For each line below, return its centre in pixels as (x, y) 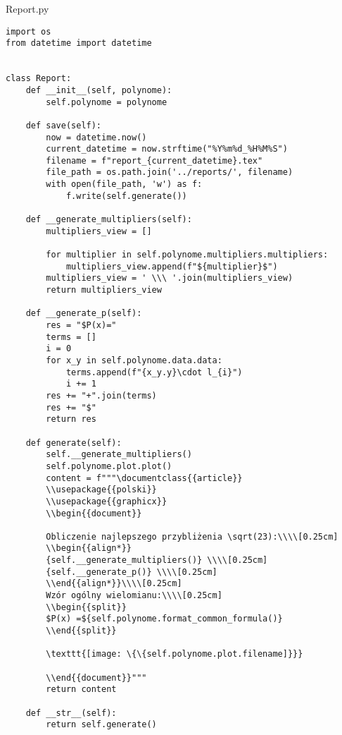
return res (71, 419)
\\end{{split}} (81, 631)
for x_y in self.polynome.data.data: (134, 360)
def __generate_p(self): (84, 314)
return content (81, 690)
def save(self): (64, 125)
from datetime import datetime (79, 43)
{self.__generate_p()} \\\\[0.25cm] (132, 572)
